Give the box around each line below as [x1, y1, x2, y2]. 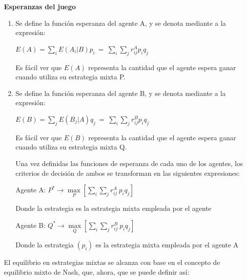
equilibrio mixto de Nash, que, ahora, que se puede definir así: [4, 266, 189, 277]
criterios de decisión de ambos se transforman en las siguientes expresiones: [15, 168, 240, 178]
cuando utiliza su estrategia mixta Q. [15, 142, 127, 152]
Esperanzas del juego [4, 1, 76, 11]
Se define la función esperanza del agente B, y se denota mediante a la [15, 88, 226, 98]
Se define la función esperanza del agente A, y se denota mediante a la [15, 18, 226, 28]
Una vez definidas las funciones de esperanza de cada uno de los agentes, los [15, 158, 243, 168]
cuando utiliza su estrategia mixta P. [15, 72, 125, 82]
